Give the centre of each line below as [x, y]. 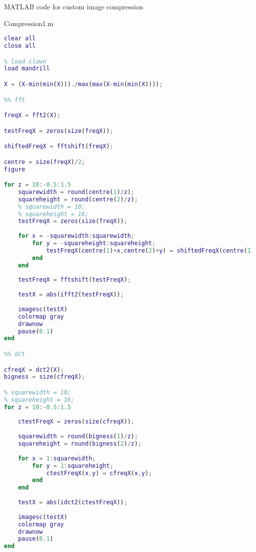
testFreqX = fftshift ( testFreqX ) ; [74, 280]
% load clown [25, 61]
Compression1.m [29, 23]
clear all [20, 39]
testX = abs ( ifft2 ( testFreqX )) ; [71, 295]
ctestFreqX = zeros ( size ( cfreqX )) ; [76, 422]
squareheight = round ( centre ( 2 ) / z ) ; [78, 199]
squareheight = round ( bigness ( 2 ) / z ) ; [80, 444]
